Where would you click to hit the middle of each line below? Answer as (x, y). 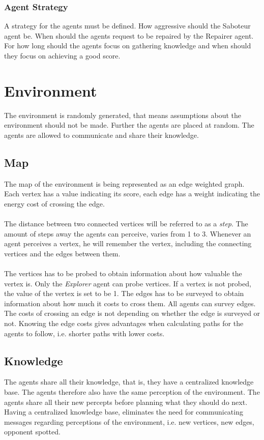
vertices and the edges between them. (62, 253)
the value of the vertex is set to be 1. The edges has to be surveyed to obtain (124, 293)
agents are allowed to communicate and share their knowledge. (101, 135)
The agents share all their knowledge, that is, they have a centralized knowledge (129, 382)
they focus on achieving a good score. (62, 55)
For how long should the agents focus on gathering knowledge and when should (128, 46)
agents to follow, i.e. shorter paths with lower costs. (84, 333)
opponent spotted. (32, 432)
